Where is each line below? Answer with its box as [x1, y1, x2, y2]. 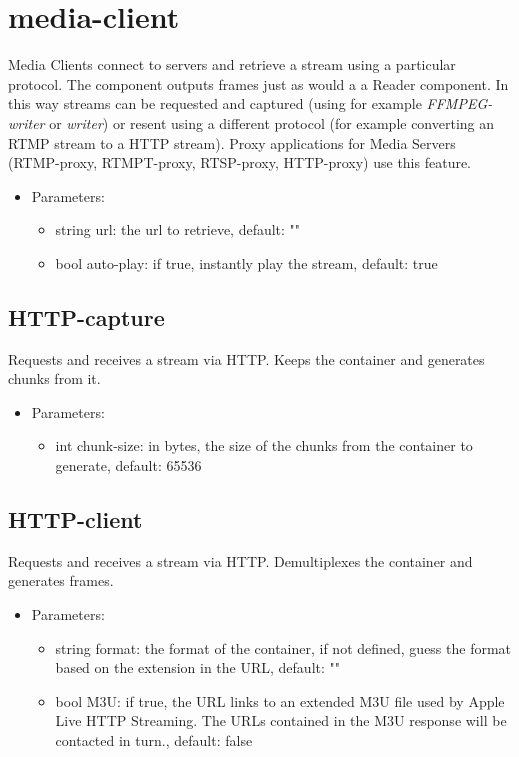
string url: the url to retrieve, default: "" [55, 219, 301, 240]
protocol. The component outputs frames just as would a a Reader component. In [8, 73, 509, 94]
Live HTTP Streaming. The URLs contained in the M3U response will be [55, 710, 507, 731]
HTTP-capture [8, 301, 165, 332]
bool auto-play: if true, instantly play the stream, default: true [55, 252, 438, 273]
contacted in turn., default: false [55, 730, 253, 750]
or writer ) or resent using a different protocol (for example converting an [49, 112, 495, 133]
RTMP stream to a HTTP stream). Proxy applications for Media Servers [8, 132, 456, 153]
